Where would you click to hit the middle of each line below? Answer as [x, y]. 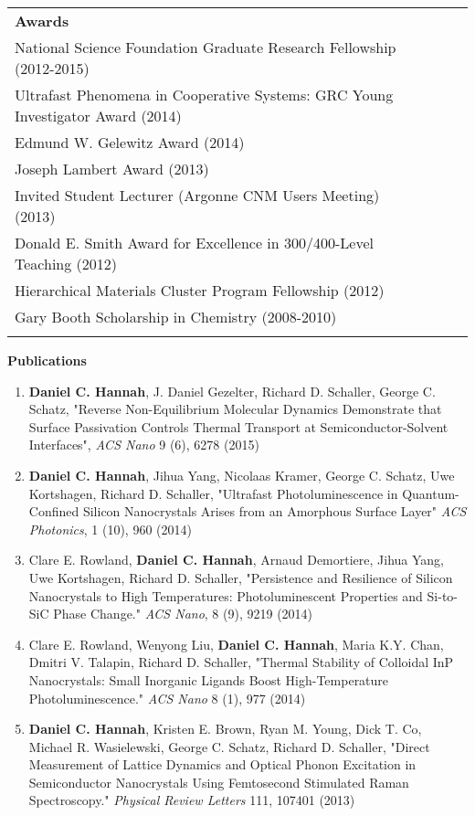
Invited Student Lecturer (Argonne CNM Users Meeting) [197, 195]
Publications [47, 360]
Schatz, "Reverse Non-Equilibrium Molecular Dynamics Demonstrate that [235, 409]
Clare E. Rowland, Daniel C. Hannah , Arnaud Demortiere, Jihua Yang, [237, 560]
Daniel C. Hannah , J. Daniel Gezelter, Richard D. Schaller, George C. [232, 391]
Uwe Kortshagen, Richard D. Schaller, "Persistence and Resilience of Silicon [241, 577]
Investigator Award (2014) [98, 116]
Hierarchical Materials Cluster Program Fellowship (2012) [200, 290]
